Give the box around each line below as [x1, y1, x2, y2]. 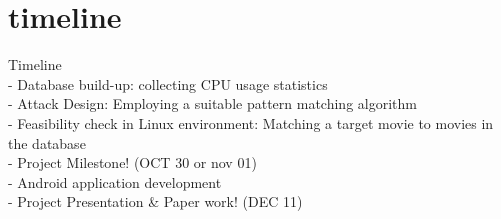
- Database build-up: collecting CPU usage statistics [8, 73, 328, 94]
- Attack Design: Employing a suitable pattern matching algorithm [8, 93, 417, 114]
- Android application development [8, 171, 222, 192]
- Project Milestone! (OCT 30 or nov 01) [8, 152, 257, 173]
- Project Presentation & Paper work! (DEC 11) [8, 191, 303, 212]
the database [8, 132, 86, 153]
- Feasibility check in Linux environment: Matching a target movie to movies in [8, 112, 494, 133]
